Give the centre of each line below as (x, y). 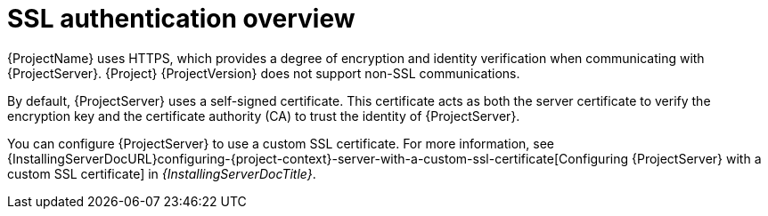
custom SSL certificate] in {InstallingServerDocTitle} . (162, 173)
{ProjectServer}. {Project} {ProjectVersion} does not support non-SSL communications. (264, 73)
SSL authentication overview (181, 19)
